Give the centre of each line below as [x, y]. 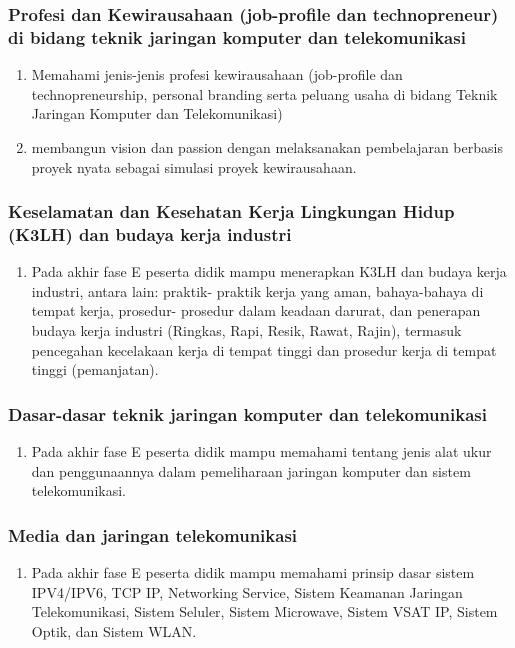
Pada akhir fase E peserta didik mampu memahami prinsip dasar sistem [253, 572]
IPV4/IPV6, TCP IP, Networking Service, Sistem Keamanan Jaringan [247, 591]
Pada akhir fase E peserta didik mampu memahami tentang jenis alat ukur [261, 451]
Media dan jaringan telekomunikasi [153, 534]
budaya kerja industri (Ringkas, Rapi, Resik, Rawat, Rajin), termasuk [246, 330]
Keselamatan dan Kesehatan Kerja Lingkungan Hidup [231, 211]
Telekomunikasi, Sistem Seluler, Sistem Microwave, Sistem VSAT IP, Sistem [264, 611]
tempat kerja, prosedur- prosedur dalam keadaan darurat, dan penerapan [256, 310]
